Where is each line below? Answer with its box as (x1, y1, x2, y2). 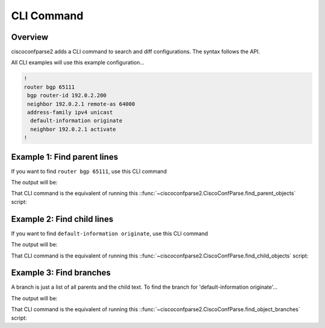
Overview (11, 32, 49, 42)
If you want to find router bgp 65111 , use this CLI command (11, 168, 167, 175)
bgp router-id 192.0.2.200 (27, 92, 107, 99)
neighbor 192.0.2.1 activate (30, 125, 117, 133)
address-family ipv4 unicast (27, 109, 113, 116)
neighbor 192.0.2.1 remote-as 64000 (27, 100, 135, 107)
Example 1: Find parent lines (11, 151, 119, 162)
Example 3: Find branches (11, 268, 111, 278)
